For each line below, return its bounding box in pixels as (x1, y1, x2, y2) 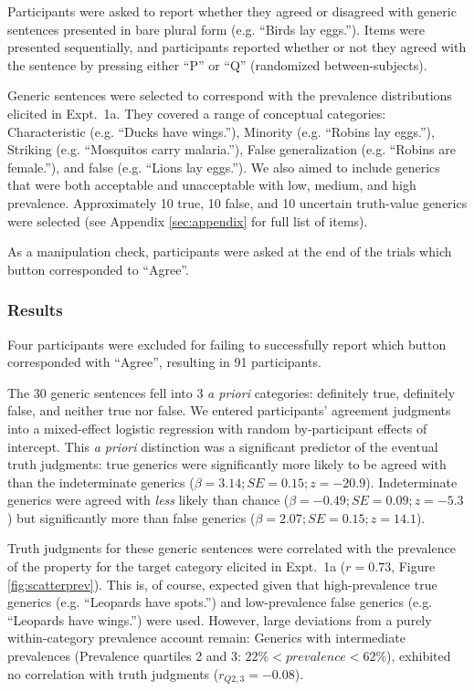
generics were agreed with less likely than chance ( (7, 490, 290, 509)
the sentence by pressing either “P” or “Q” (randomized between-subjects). (7, 55, 427, 74)
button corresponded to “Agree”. (7, 259, 189, 278)
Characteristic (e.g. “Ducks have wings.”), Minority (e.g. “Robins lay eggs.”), (7, 121, 435, 141)
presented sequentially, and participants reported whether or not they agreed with (7, 37, 467, 57)
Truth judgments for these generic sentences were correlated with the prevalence (7, 539, 456, 558)
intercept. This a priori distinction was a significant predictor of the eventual (7, 436, 438, 455)
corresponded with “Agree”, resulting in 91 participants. (7, 352, 321, 372)
